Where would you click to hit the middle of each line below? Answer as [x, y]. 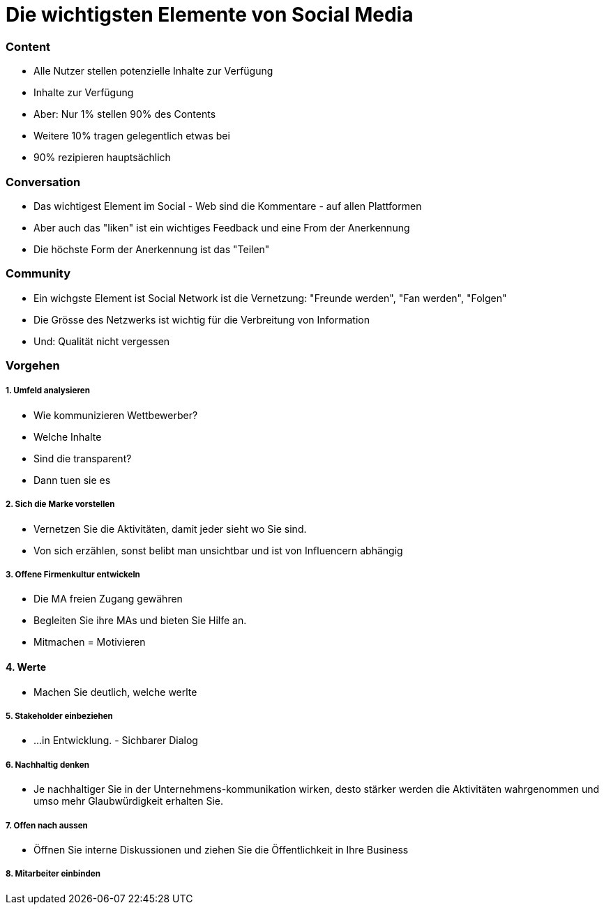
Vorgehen [33, 365]
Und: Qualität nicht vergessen [102, 341]
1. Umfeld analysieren [48, 391]
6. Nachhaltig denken [47, 765]
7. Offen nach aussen [47, 825]
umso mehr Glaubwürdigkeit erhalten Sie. [129, 801]
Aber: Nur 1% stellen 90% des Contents [125, 114]
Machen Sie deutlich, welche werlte [115, 692]
